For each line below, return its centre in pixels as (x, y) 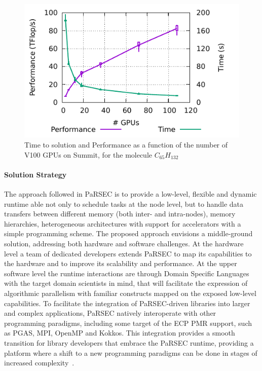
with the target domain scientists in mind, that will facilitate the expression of (126, 283)
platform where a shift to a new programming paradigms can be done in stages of (131, 353)
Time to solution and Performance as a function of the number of (126, 145)
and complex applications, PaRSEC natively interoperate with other (110, 313)
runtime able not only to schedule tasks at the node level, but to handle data (124, 203)
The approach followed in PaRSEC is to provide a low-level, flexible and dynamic (130, 194)
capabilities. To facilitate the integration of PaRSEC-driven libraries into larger (127, 303)
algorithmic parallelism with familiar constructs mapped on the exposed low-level (130, 293)
